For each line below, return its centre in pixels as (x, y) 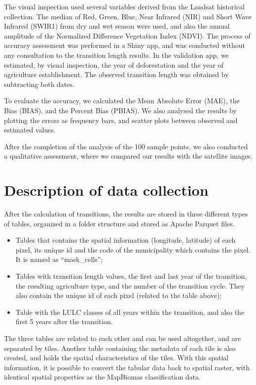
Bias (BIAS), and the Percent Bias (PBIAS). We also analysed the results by (120, 110)
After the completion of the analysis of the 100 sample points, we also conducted (126, 146)
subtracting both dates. (39, 84)
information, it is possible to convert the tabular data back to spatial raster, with (127, 367)
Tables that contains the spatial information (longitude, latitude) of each (126, 240)
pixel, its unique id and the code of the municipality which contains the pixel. (133, 249)
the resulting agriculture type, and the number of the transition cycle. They (130, 285)
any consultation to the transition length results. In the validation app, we (116, 55)
